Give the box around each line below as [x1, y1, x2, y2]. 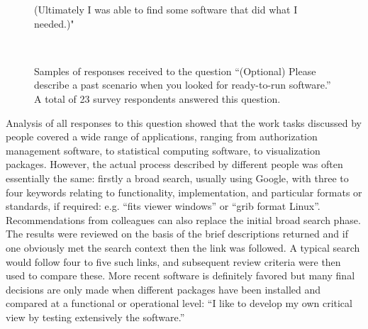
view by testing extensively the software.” [6, 309, 185, 324]
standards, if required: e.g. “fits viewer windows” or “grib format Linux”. [6, 199, 320, 213]
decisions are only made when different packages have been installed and [6, 281, 321, 296]
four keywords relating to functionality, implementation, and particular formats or [6, 184, 362, 199]
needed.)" [34, 16, 74, 30]
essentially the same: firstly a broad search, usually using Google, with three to [6, 170, 349, 185]
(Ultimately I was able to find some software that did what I [34, 2, 298, 16]
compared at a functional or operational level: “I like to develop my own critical [6, 296, 352, 311]
